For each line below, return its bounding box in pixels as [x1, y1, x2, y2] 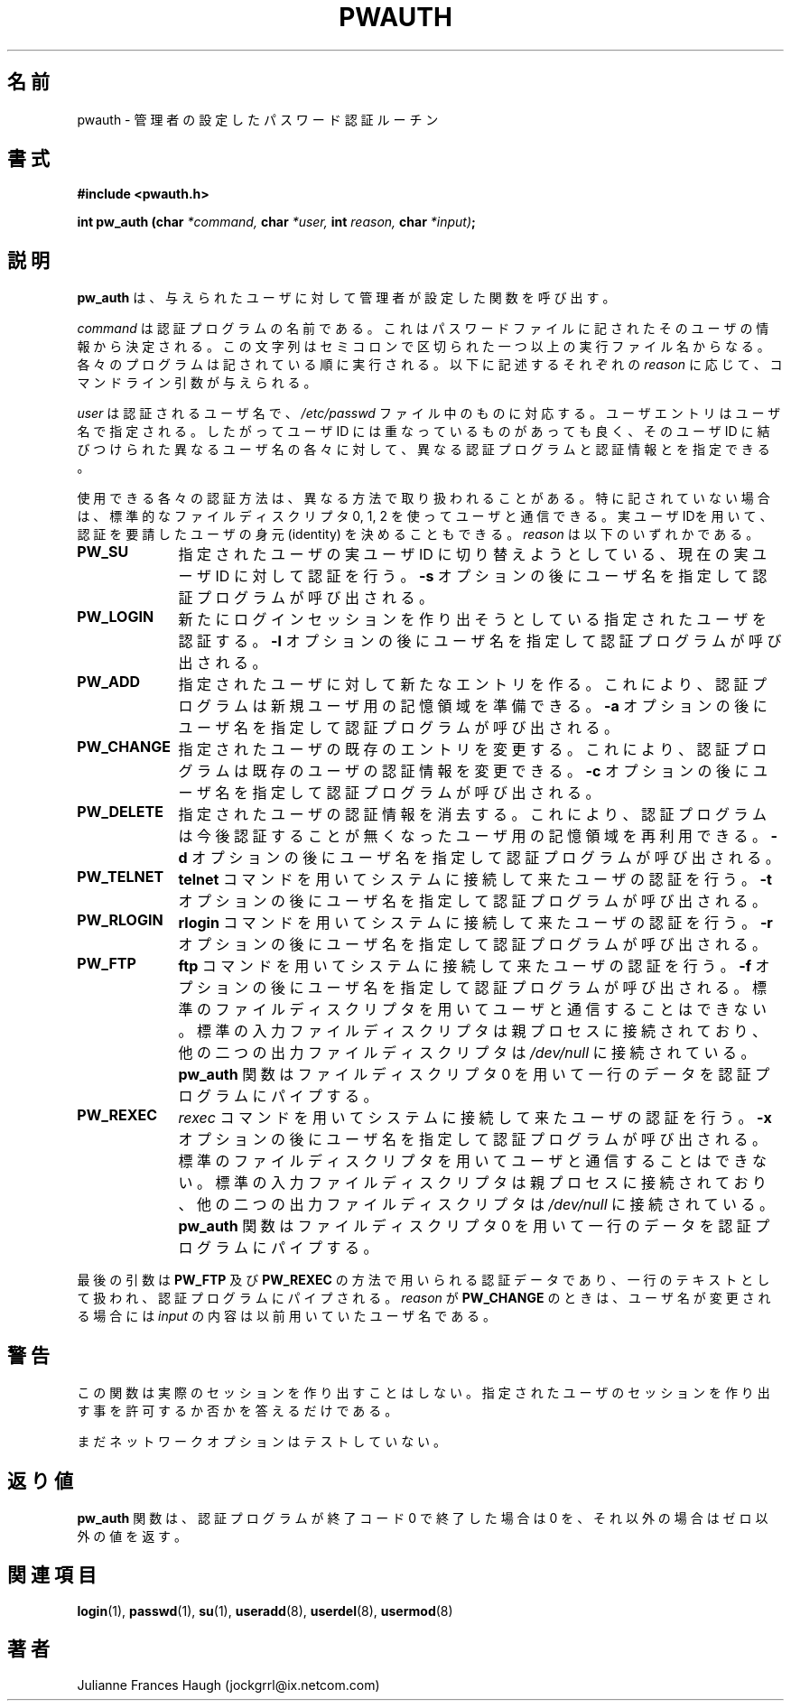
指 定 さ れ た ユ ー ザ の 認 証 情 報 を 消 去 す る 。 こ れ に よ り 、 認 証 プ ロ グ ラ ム [178, 805, 768, 824]
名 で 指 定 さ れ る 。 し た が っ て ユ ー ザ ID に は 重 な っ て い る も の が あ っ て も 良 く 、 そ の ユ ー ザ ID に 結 [77, 423, 770, 440]
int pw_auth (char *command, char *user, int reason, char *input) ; [77, 214, 476, 230]
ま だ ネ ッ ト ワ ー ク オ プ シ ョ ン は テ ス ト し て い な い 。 [77, 1434, 447, 1450]
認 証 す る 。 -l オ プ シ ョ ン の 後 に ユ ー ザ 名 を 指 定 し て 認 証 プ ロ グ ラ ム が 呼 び [178, 632, 782, 651]
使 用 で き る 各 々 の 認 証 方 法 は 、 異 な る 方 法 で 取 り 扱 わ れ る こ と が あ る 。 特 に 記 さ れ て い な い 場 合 [77, 490, 770, 506]
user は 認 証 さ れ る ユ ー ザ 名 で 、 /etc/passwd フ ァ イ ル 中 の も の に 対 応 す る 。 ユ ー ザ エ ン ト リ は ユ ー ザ [77, 405, 781, 422]
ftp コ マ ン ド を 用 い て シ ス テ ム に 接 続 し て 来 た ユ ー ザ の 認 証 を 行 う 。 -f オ [178, 957, 770, 976]
